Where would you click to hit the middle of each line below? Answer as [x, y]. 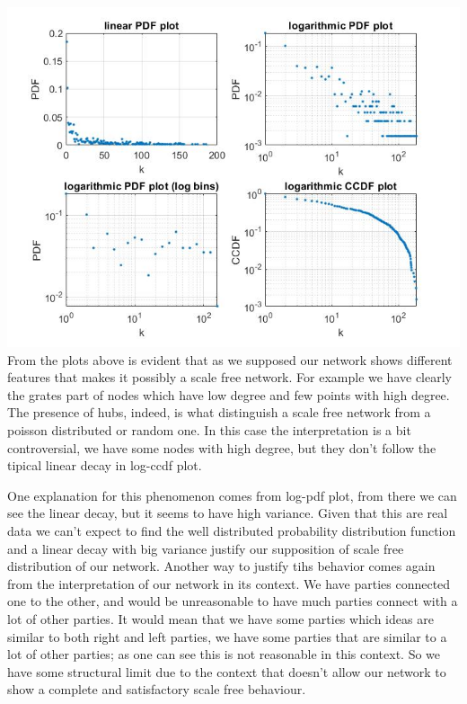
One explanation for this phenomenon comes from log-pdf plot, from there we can [232, 495]
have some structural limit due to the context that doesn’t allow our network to [227, 671]
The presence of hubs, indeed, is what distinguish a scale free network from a [219, 412]
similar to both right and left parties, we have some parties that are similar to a [227, 636]
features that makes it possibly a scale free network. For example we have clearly [229, 377]
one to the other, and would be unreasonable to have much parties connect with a [233, 601]
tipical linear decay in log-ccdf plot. [105, 465]
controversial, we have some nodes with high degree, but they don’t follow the [222, 447]
